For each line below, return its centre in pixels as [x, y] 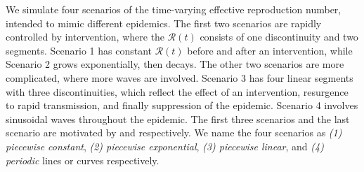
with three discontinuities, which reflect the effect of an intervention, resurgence [177, 91]
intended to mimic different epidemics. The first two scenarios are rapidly [164, 23]
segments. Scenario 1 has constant [79, 50]
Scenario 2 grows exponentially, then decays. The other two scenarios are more [175, 64]
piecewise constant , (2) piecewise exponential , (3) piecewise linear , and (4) [165, 146]
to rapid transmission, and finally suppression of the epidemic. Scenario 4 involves [182, 105]
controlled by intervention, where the [85, 37]
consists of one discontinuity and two [279, 37]
